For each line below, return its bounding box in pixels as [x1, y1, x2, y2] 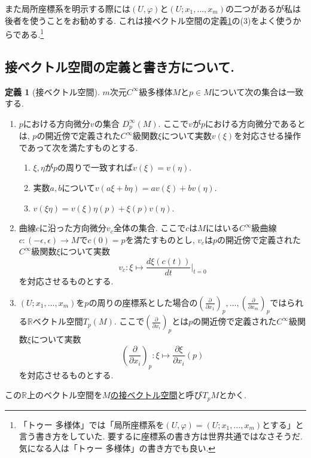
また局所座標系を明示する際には [5, 2, 130, 14]
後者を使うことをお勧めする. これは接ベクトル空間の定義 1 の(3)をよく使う [5, 14, 293, 26]
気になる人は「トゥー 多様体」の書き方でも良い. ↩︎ [19, 441, 216, 454]
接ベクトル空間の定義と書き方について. [5, 57, 235, 75]
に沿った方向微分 [39, 222, 106, 234]
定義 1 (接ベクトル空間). [5, 85, 100, 98]
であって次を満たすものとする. [19, 141, 138, 153]
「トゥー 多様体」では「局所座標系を [19, 418, 164, 430]
